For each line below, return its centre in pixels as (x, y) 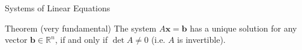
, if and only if (81, 40)
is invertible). (201, 40)
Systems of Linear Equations (58, 8)
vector (16, 40)
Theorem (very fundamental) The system (81, 28)
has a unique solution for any (243, 28)
